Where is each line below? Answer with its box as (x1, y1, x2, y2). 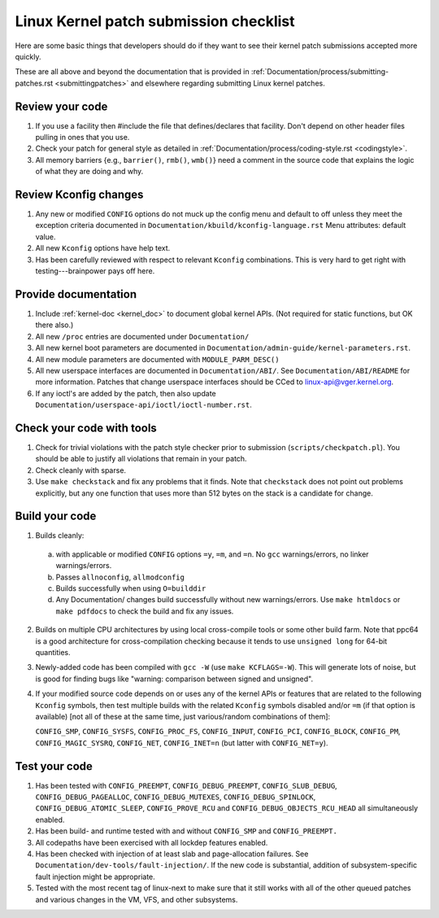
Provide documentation (15, 287, 137, 301)
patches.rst (15, 78, 54, 88)
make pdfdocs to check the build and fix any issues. (55, 606, 234, 616)
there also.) (35, 320, 74, 330)
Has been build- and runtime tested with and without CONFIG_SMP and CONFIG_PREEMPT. (35, 826, 337, 836)
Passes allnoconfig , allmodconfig (55, 572, 185, 582)
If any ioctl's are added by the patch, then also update (35, 388, 216, 398)
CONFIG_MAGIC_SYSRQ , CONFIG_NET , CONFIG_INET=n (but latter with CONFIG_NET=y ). (35, 737, 328, 748)
